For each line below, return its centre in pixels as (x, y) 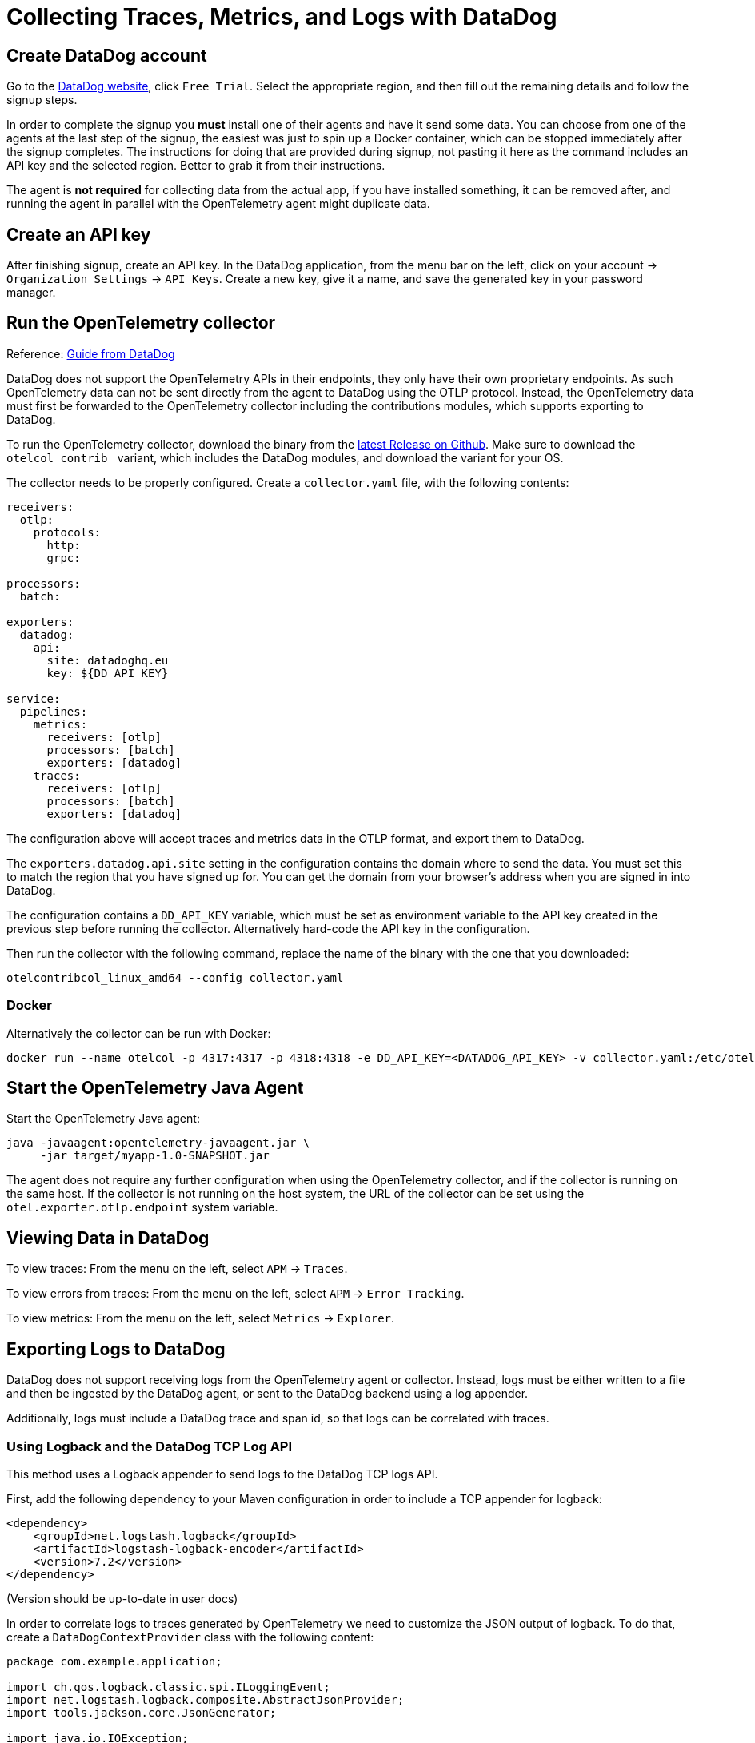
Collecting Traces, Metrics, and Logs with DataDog (282, 17)
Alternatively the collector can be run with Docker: (139, 1033)
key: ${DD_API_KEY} (108, 673)
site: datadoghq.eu (108, 660)
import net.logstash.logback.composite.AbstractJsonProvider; (206, 1699)
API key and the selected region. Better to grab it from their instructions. (196, 166)
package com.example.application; (114, 1661)
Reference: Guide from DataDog (91, 353)
